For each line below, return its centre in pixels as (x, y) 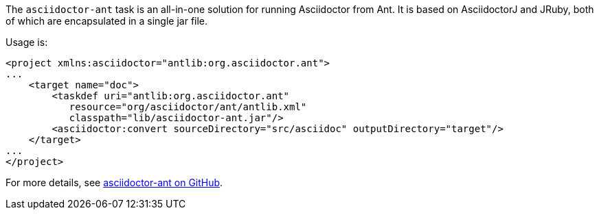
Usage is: (27, 42)
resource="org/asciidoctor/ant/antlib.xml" (188, 107)
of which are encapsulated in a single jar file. (107, 21)
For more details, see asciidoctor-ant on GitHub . (114, 182)
